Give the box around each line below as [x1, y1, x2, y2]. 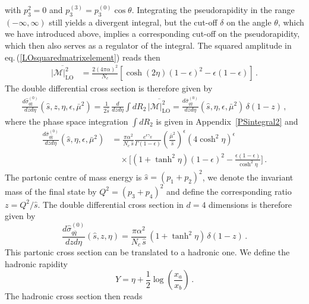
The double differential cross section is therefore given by [5, 82, 213, 94]
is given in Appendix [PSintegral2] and [156, 115, 298, 127]
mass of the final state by [5, 185, 97, 197]
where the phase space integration [5, 115, 128, 127]
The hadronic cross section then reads [5, 290, 143, 302]
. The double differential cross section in [37, 198, 184, 210]
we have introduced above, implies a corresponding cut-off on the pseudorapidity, [5, 27, 300, 40]
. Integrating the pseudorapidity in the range [131, 4, 295, 15]
